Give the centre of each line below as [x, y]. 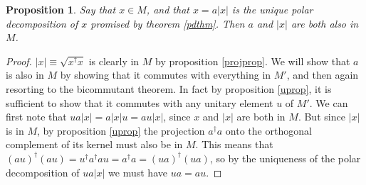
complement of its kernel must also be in [94, 144]
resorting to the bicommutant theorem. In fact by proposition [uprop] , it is [169, 88]
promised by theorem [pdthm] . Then [168, 23]
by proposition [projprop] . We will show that [253, 61]
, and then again [323, 75]
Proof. [19, 61]
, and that [168, 9]
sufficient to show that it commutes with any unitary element [140, 102]
